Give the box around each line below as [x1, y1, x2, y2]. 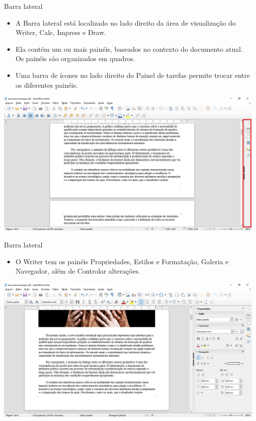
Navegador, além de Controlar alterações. [15, 266, 140, 276]
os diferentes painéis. [15, 79, 78, 90]
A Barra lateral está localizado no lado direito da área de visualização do [15, 17, 236, 28]
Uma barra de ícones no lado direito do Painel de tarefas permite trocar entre [15, 70, 250, 80]
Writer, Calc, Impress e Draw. [15, 27, 106, 37]
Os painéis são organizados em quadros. [15, 53, 135, 64]
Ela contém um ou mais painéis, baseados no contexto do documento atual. [15, 43, 243, 54]
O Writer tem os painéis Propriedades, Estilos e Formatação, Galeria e [15, 256, 228, 266]
